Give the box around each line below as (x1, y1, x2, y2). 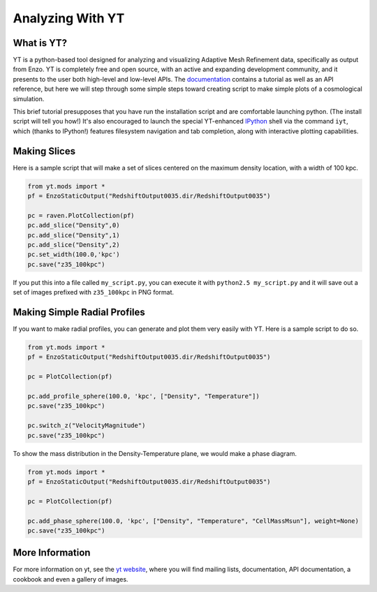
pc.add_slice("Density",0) (27, 221, 120, 230)
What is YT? (13, 37, 68, 49)
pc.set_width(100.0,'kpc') (27, 251, 120, 258)
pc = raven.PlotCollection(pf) (27, 212, 135, 219)
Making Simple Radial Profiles (13, 306, 146, 318)
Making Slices (13, 145, 76, 157)
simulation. (13, 94, 45, 103)
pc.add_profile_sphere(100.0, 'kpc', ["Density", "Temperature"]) (27, 392, 260, 401)
